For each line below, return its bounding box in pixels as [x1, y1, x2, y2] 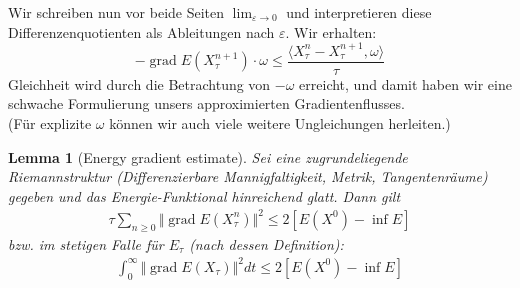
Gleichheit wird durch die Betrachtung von [8, 73, 271, 94]
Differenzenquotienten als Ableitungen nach [8, 21, 275, 42]
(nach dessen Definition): [189, 233, 344, 254]
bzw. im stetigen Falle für [8, 233, 164, 254]
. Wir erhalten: [285, 21, 377, 42]
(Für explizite [8, 112, 92, 133]
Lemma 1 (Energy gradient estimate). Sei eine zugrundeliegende [8, 146, 408, 167]
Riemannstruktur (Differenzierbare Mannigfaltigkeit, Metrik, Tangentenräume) [8, 166, 488, 187]
